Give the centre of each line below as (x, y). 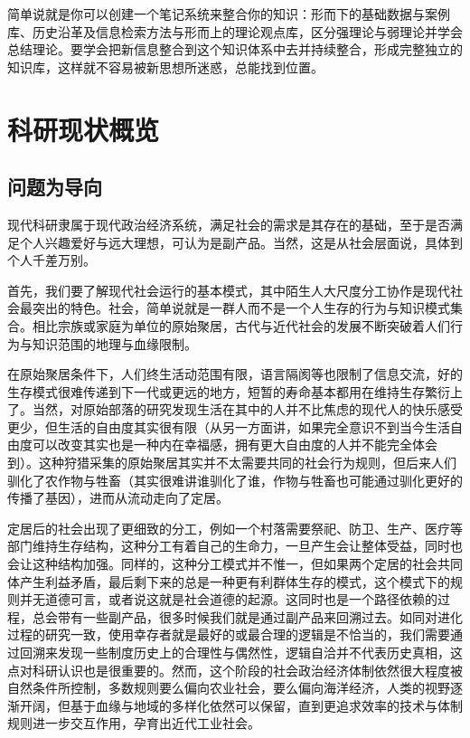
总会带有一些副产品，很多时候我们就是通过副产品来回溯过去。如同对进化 (247, 616)
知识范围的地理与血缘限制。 (114, 343)
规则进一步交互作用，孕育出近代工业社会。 (134, 723)
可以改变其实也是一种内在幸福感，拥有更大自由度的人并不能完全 (222, 445)
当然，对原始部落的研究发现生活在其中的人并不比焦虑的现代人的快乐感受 (247, 409)
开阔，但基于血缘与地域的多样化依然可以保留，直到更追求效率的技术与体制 (241, 705)
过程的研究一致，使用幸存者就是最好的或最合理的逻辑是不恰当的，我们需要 (229, 634)
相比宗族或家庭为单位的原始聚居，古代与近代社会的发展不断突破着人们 (241, 325)
